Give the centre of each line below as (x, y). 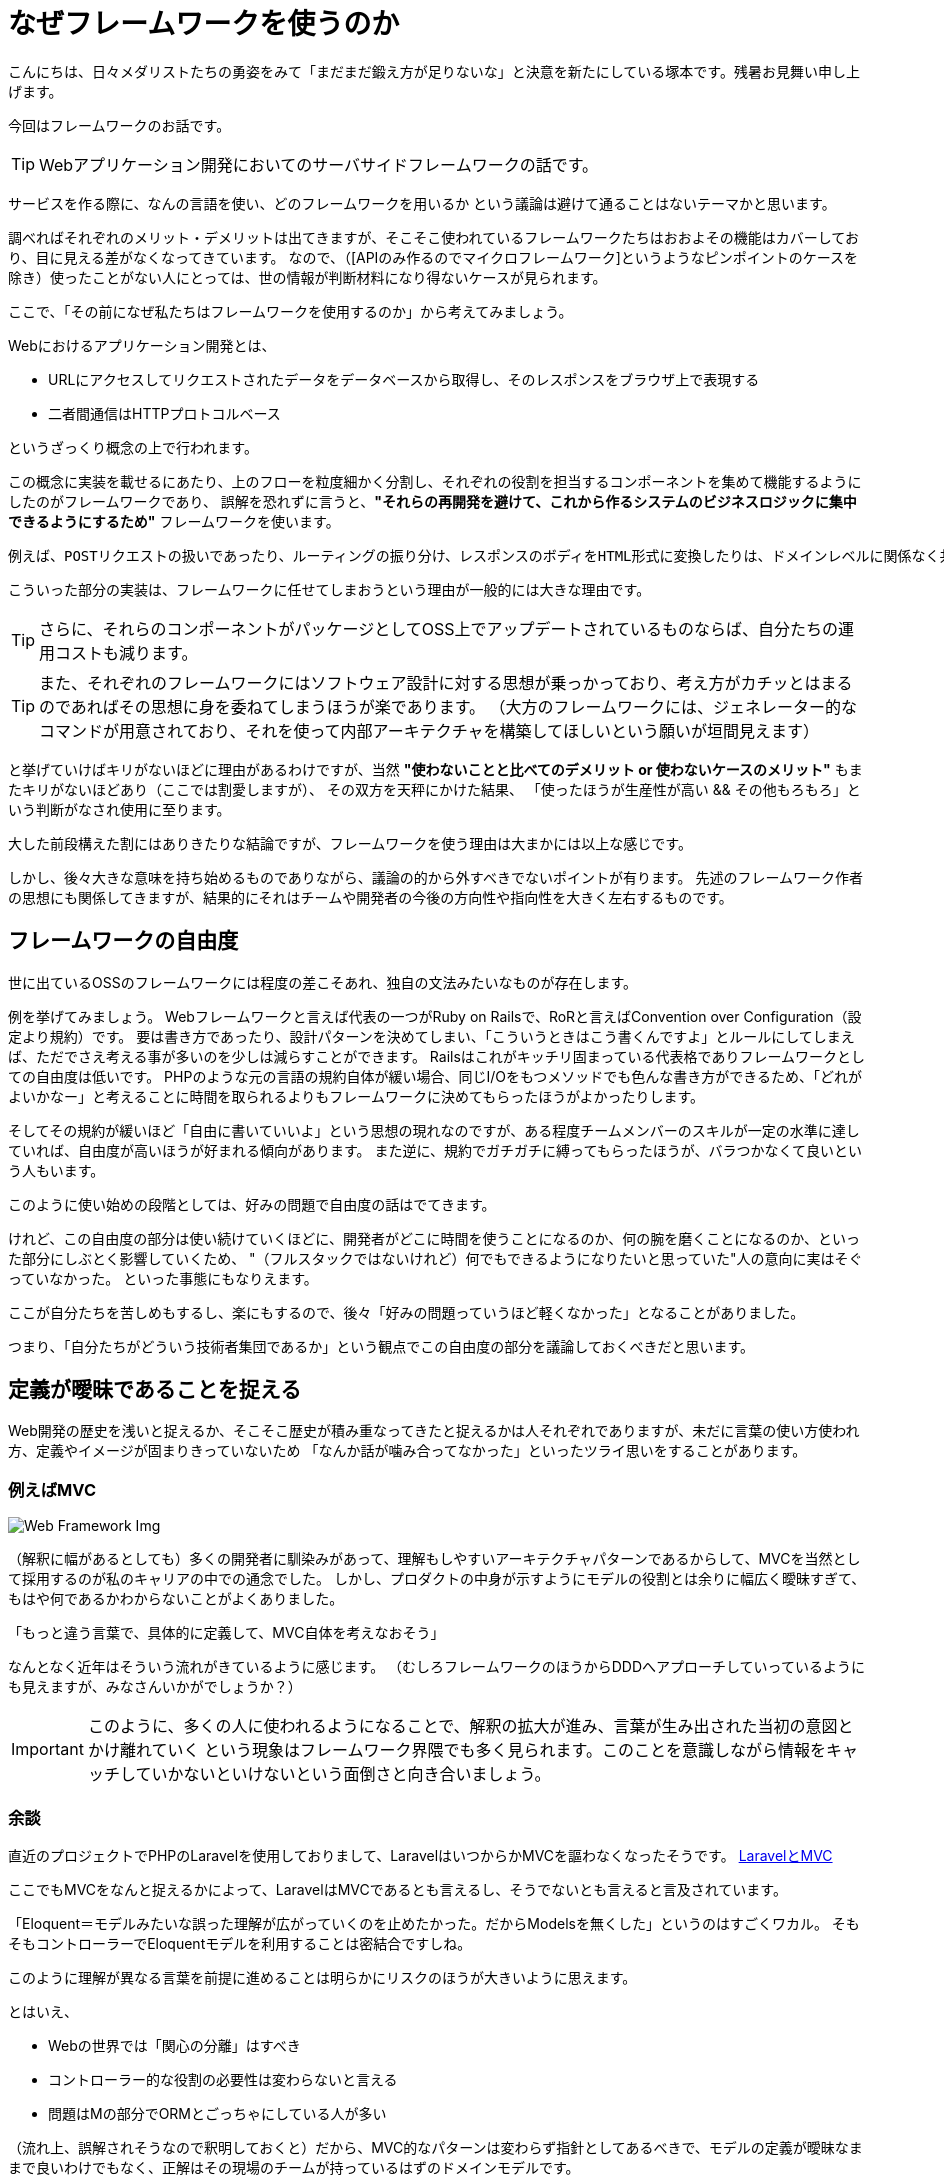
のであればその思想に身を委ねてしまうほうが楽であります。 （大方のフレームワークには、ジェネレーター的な (448, 706)
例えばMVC (52, 1489)
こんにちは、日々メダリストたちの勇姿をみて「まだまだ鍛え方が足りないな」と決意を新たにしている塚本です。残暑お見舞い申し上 (434, 71)
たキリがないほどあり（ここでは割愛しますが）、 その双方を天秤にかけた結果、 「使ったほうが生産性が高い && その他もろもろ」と (434, 789)
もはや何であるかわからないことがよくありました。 (176, 1599)
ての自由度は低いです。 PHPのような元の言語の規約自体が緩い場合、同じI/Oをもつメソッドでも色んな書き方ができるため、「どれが (435, 1076)
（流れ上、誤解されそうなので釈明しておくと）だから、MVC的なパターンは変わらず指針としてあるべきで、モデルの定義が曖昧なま (435, 2147)
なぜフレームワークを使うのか (204, 24)
